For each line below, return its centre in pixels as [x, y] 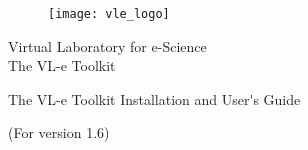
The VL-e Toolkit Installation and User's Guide [154, 98]
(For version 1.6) [59, 132]
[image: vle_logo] [109, 14]
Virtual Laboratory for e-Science [107, 45]
